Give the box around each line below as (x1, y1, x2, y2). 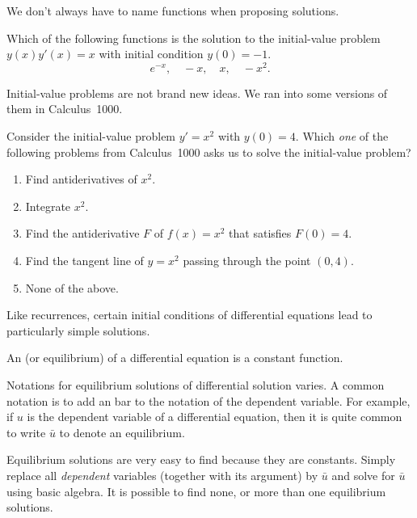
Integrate (25, 197, 71, 214)
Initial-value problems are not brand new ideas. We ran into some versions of (6, 84, 388, 101)
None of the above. (25, 279, 119, 296)
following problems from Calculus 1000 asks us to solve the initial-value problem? (6, 143, 411, 160)
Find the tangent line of (25, 252, 144, 269)
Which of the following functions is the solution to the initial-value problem (6, 29, 381, 46)
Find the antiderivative (25, 225, 140, 242)
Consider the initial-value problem (6, 128, 176, 145)
